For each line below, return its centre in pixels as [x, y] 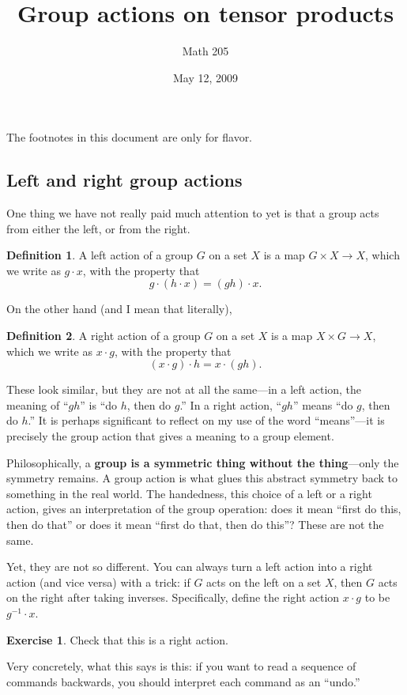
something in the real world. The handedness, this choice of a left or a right [189, 493]
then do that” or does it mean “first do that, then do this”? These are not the [195, 525]
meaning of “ [38, 404]
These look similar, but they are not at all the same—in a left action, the [184, 389]
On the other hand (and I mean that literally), [119, 309]
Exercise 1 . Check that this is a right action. [117, 639]
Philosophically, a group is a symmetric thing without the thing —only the [203, 462]
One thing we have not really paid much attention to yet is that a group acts [193, 213]
